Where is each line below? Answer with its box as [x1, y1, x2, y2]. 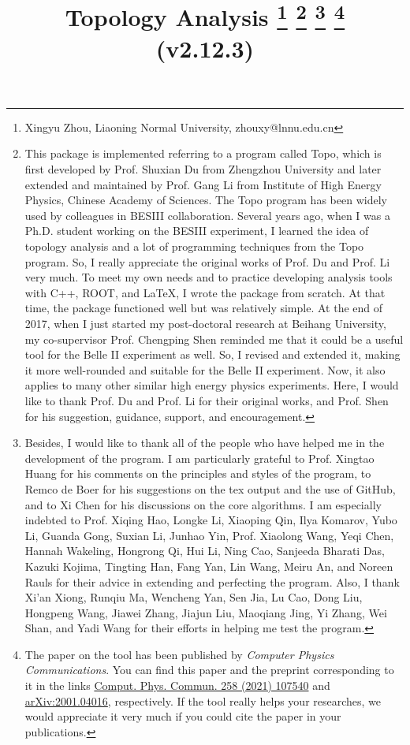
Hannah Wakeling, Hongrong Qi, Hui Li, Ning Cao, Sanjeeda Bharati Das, [24, 542, 385, 559]
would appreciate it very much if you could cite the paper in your [24, 708, 341, 725]
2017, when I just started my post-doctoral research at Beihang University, [24, 315, 386, 332]
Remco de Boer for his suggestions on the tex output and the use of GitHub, [24, 480, 396, 497]
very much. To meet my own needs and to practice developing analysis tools [24, 269, 393, 285]
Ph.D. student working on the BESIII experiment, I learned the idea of [24, 222, 369, 239]
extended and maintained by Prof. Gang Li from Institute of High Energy [24, 176, 382, 192]
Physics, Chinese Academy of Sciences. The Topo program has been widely [24, 192, 387, 208]
